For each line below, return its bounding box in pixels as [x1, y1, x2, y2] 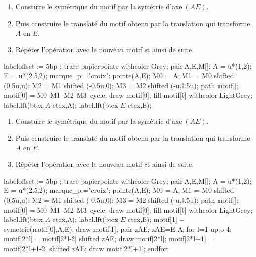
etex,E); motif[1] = [128, 214, 185, 224]
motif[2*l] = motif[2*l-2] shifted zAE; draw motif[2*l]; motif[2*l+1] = [4, 233, 214, 244]
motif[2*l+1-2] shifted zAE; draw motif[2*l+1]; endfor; [4, 243, 169, 253]
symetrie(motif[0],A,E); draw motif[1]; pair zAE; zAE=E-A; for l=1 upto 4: [4, 223, 232, 234]
